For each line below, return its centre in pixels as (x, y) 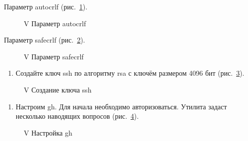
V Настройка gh (48, 132)
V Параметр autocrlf (55, 23)
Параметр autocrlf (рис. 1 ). (46, 6)
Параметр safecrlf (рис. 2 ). (45, 40)
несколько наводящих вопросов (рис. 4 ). (77, 116)
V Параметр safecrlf (54, 56)
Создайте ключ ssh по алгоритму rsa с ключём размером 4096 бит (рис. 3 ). (130, 73)
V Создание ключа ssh (58, 89)
